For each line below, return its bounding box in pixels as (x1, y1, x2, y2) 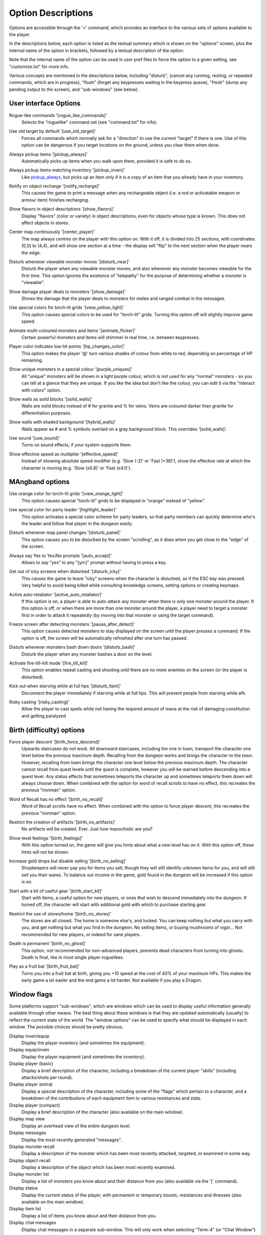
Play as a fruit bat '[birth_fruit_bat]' (9, 963, 80, 969)
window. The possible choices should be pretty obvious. (9, 1024, 124, 1030)
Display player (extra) (9, 1081, 53, 1087)
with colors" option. (21, 387, 62, 393)
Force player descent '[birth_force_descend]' (9, 739, 101, 744)
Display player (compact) (9, 1102, 60, 1108)
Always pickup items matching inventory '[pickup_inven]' (9, 167, 125, 173)
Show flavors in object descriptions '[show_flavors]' (9, 206, 114, 212)
